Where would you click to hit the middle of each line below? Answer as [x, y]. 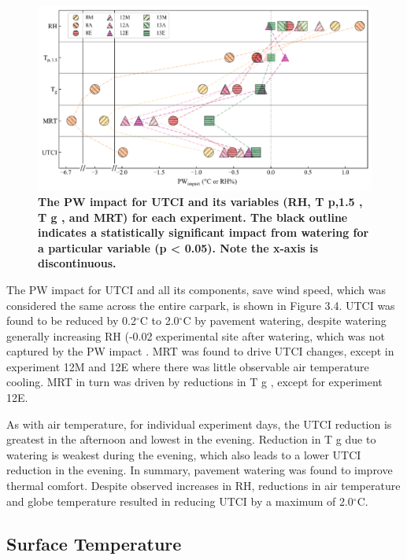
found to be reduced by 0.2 [71, 321]
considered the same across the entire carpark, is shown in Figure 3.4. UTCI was [201, 305]
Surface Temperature [94, 543]
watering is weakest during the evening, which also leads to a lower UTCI [184, 454]
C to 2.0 [159, 321]
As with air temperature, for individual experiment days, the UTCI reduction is [199, 424]
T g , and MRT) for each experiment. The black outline [193, 217]
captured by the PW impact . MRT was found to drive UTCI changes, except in [200, 351]
